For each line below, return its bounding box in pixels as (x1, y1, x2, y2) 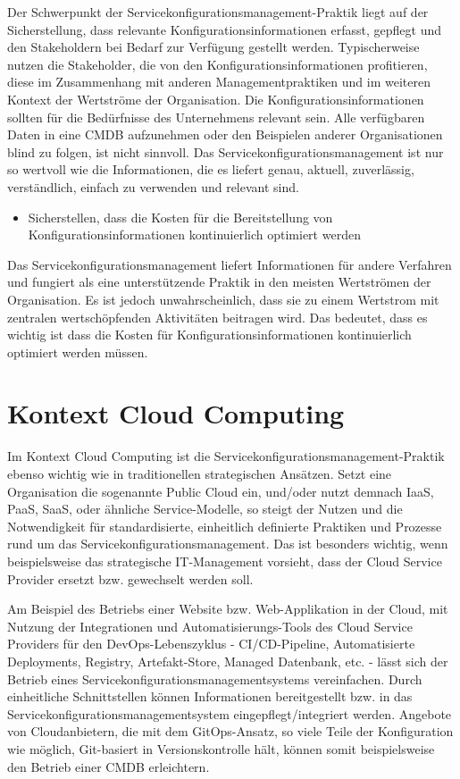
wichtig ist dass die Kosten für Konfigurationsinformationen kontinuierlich (7, 325, 412, 344)
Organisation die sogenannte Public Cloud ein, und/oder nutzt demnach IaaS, (7, 482, 434, 500)
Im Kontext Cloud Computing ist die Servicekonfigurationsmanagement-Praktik (7, 447, 445, 465)
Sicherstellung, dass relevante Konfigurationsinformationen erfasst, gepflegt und (7, 20, 442, 38)
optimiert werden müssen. (7, 342, 148, 361)
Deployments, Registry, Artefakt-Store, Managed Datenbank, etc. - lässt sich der (7, 651, 448, 670)
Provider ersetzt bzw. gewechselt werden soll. (7, 569, 254, 588)
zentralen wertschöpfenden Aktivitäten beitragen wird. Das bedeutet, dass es (7, 307, 428, 326)
